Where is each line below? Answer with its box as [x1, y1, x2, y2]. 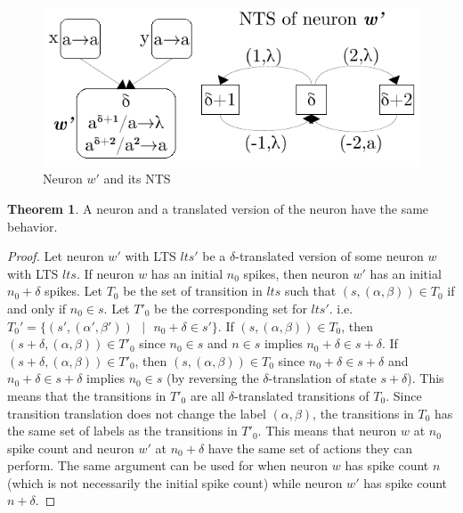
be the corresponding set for [154, 298, 307, 317]
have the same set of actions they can [207, 438, 413, 457]
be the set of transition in [123, 281, 263, 300]
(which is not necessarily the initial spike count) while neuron [7, 473, 343, 492]
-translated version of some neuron [235, 247, 424, 265]
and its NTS [103, 169, 171, 188]
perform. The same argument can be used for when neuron [7, 456, 329, 475]
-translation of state [268, 369, 377, 387]
